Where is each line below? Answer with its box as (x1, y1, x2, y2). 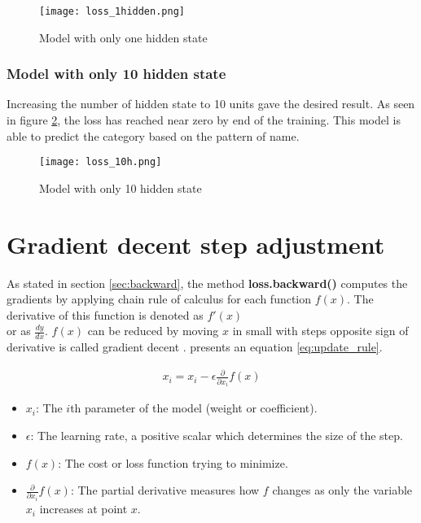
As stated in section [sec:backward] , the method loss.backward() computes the (7, 274, 408, 291)
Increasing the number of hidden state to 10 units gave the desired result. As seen (7, 95, 415, 112)
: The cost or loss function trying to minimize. (58, 454, 288, 471)
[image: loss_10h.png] (39, 156, 162, 168)
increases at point (39, 500, 128, 517)
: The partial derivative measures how (70, 482, 260, 499)
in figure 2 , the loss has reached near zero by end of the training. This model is (7, 111, 401, 129)
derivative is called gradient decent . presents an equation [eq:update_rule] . (7, 338, 383, 355)
